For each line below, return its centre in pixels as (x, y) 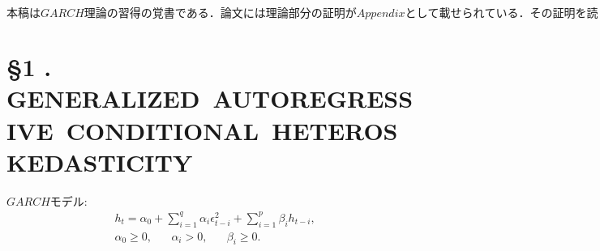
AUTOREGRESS (313, 98)
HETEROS (335, 130)
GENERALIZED (103, 98)
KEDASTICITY (100, 162)
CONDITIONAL (163, 130)
